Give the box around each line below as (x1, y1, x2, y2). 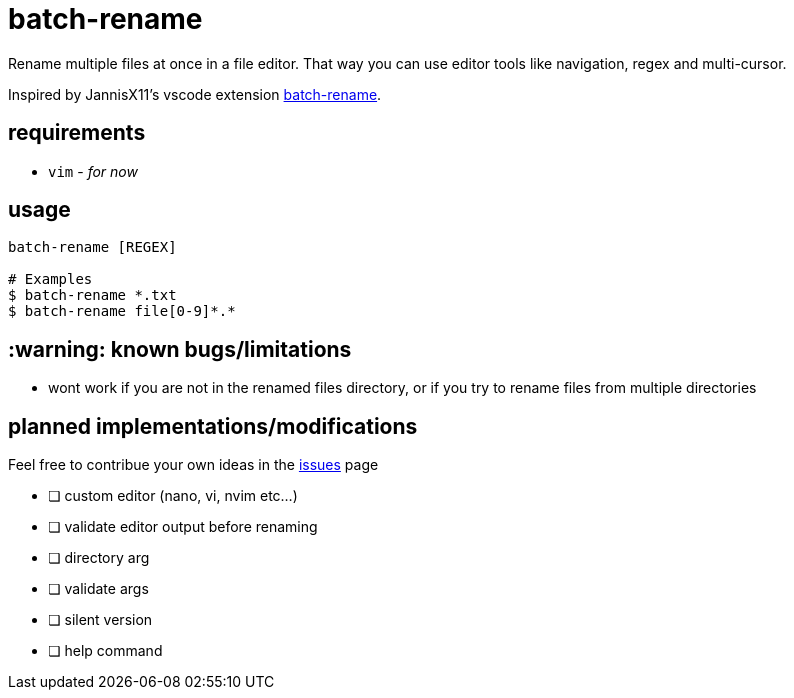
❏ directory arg (48, 549, 150, 567)
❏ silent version (48, 611, 153, 629)
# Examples (8, 271, 93, 288)
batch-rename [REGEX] (8, 239, 177, 256)
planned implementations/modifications (8, 413, 418, 439)
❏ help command (48, 642, 163, 660)
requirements (8, 120, 146, 146)
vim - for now (48, 162, 138, 180)
